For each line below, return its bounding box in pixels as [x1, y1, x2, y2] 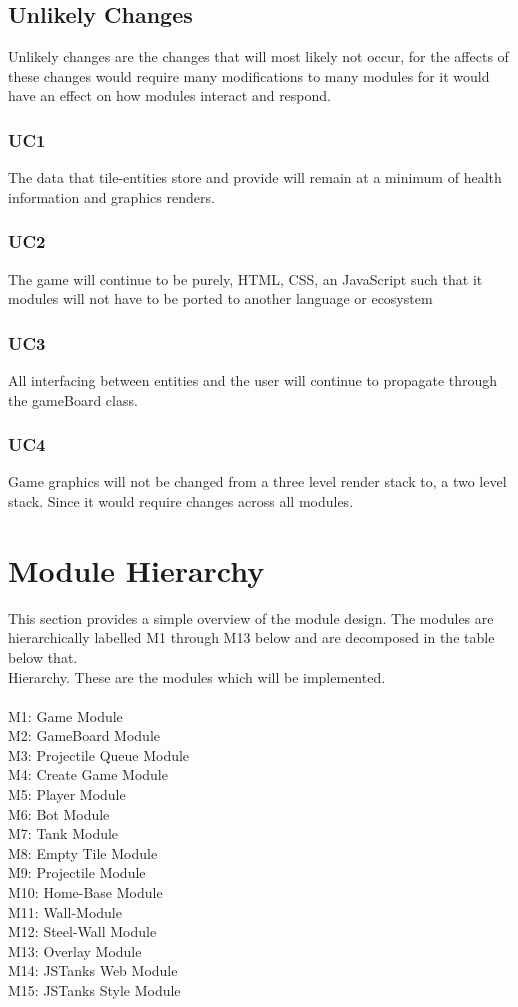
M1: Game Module [8, 705, 123, 726]
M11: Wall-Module [8, 901, 122, 922]
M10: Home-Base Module [8, 882, 163, 903]
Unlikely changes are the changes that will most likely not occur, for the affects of [8, 46, 509, 67]
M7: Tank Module [8, 823, 119, 844]
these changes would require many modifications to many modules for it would [8, 65, 490, 86]
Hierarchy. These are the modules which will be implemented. [8, 666, 386, 687]
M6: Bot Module [8, 803, 110, 824]
